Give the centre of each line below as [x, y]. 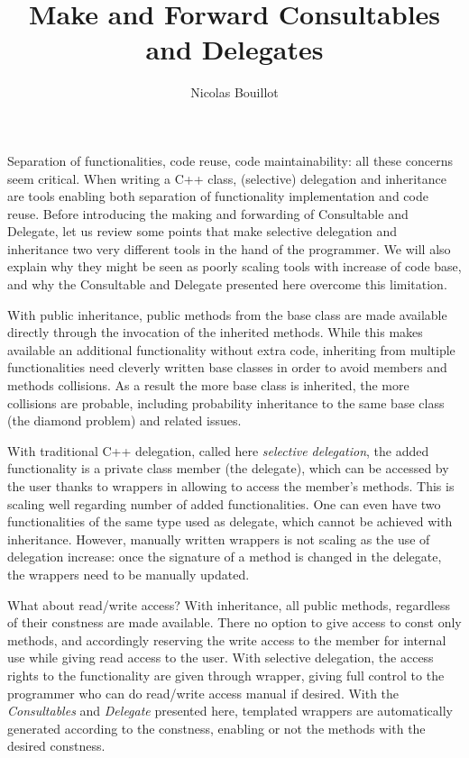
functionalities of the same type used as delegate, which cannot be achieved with [230, 521]
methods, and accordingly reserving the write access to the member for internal [227, 639]
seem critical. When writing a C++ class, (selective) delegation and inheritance [227, 178]
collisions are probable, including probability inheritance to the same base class [226, 402]
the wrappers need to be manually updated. [129, 574]
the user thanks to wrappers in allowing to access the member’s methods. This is [231, 486]
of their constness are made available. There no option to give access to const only [234, 622]
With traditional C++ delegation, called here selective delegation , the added [218, 450]
